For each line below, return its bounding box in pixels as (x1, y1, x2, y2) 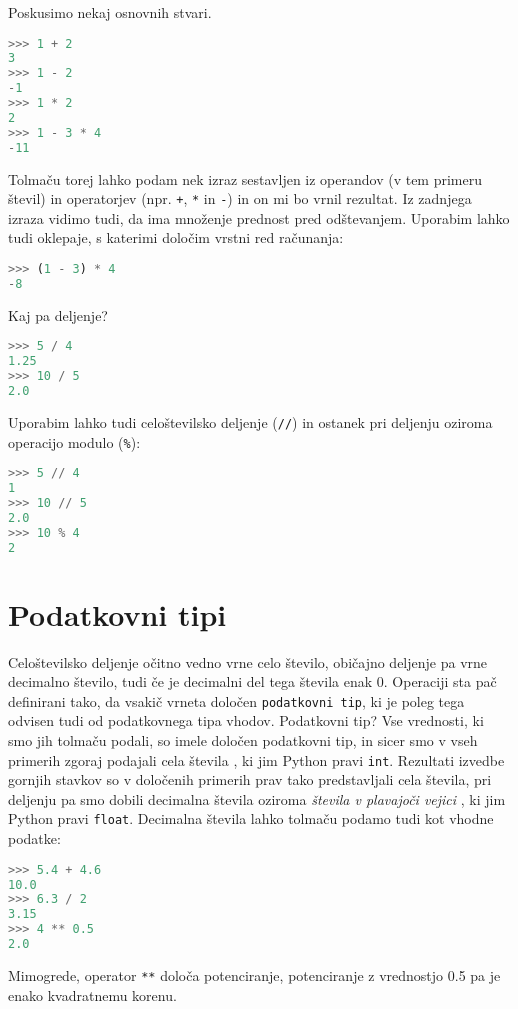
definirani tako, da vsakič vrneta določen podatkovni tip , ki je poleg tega (8, 690, 465, 711)
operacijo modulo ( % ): (8, 431, 141, 452)
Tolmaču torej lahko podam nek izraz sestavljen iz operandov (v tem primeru (8, 168, 483, 189)
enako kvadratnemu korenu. (8, 984, 177, 1005)
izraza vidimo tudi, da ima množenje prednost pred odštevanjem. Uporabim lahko (8, 207, 510, 228)
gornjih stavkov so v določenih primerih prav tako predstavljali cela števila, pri (8, 769, 492, 790)
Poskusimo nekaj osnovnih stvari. (8, 2, 212, 22)
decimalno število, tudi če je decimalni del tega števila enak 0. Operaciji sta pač (8, 671, 497, 692)
